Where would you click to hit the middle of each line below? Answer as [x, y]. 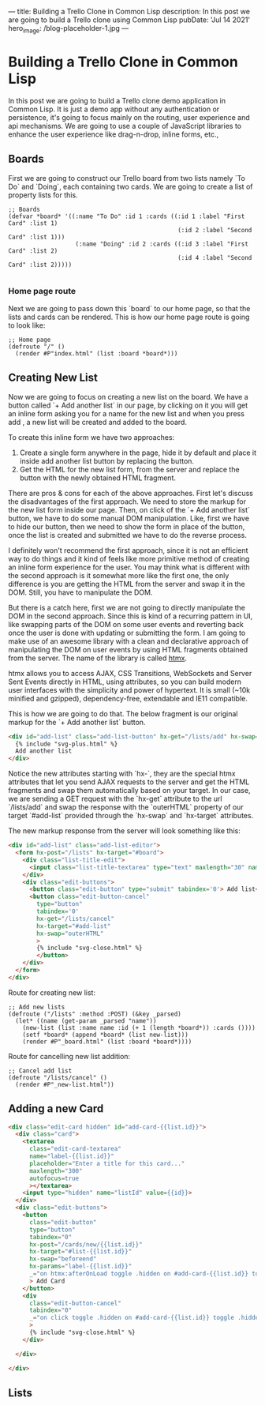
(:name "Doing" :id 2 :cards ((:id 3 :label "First [162, 244]
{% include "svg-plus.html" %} [67, 744]
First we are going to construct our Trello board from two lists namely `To [127, 178]
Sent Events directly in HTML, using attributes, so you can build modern [125, 682]
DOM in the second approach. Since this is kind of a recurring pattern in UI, [131, 616]
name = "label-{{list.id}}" [71, 1156]
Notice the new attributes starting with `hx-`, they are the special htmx [122, 774]
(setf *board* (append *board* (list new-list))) [106, 1035]
